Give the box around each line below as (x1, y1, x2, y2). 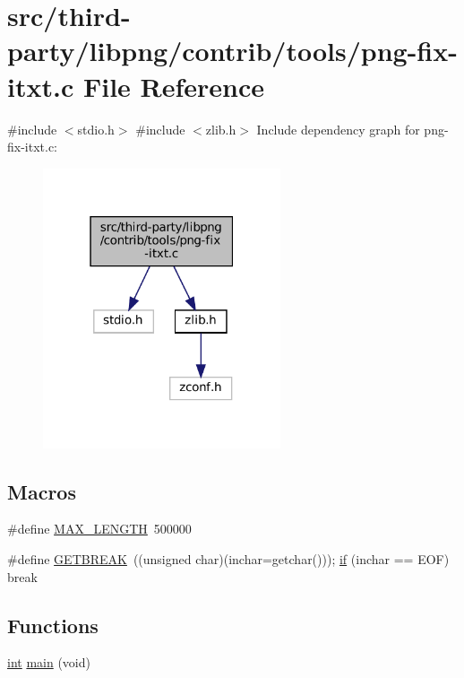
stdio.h (77, 119, 115, 138)
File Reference (82, 67, 265, 104)
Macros (7, 477, 76, 505)
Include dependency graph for (256, 119, 420, 138)
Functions (7, 611, 99, 639)
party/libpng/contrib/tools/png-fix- (7, 32, 458, 69)
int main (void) (7, 653, 90, 672)
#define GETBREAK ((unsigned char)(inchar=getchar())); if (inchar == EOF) (7, 550, 450, 569)
